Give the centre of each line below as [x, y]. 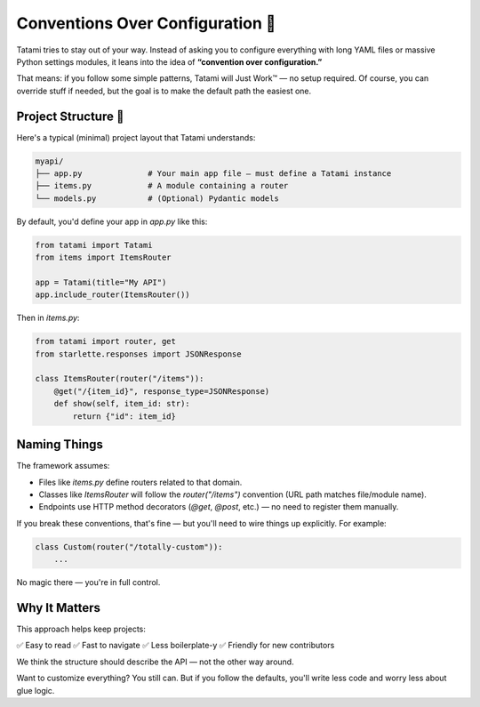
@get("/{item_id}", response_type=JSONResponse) [162, 391]
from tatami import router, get [106, 341]
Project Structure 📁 [70, 116]
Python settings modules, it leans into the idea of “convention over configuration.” [169, 61]
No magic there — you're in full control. [88, 582]
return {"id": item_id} [124, 416]
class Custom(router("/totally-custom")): [129, 546]
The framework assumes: [63, 466]
